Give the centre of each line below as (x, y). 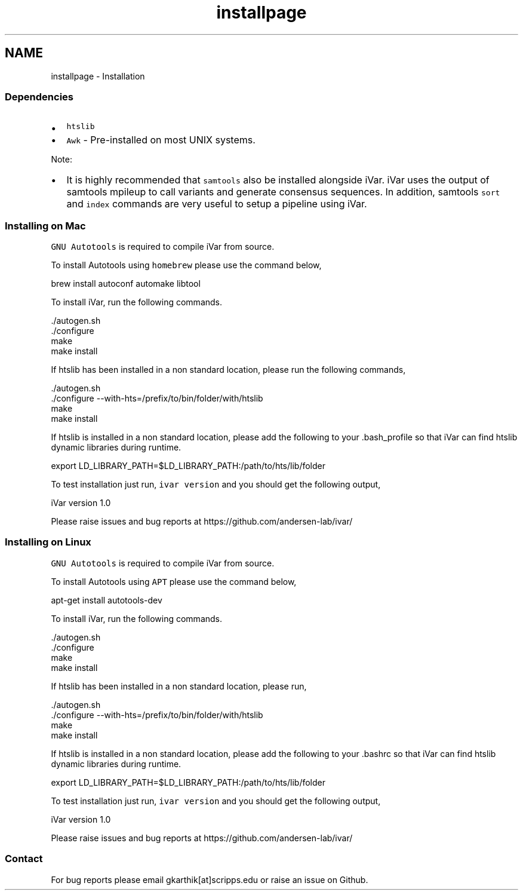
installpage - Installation (98, 76)
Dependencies (39, 96)
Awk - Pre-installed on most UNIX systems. (161, 140)
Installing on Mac (45, 226)
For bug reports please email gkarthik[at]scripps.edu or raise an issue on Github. (210, 879)
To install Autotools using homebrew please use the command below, (186, 265)
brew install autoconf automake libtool (126, 284)
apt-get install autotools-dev (107, 600)
